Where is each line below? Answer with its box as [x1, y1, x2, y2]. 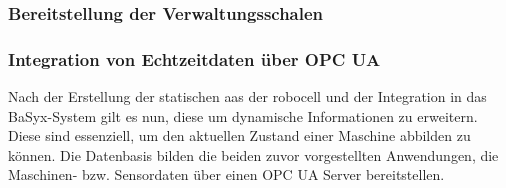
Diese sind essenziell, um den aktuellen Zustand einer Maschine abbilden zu [8, 125, 471, 146]
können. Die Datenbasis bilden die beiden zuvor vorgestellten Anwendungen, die [8, 144, 499, 165]
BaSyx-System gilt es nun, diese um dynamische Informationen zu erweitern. [8, 105, 478, 126]
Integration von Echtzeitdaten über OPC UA [8, 46, 381, 71]
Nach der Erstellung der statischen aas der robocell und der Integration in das [8, 86, 487, 107]
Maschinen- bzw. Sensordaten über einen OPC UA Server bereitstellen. [8, 164, 445, 185]
